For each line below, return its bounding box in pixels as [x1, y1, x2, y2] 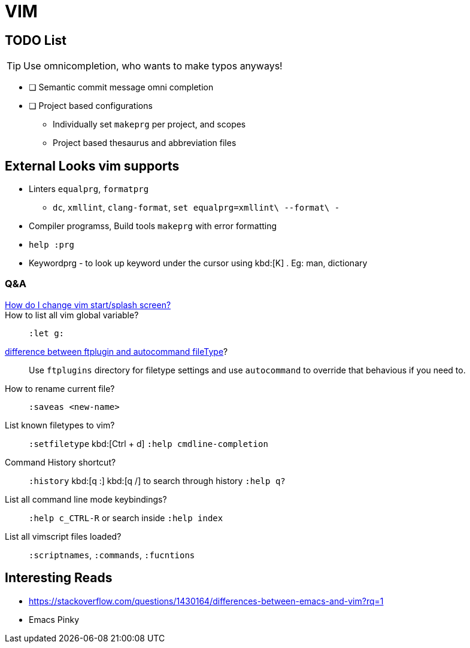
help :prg [29, 240, 74, 250]
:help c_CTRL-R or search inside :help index [29, 512, 223, 523]
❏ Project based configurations [29, 101, 153, 111]
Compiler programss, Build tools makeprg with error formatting [29, 221, 277, 232]
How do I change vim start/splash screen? [5, 299, 171, 310]
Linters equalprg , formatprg [29, 184, 149, 194]
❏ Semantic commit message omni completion [29, 82, 214, 93]
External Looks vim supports [5, 158, 180, 174]
